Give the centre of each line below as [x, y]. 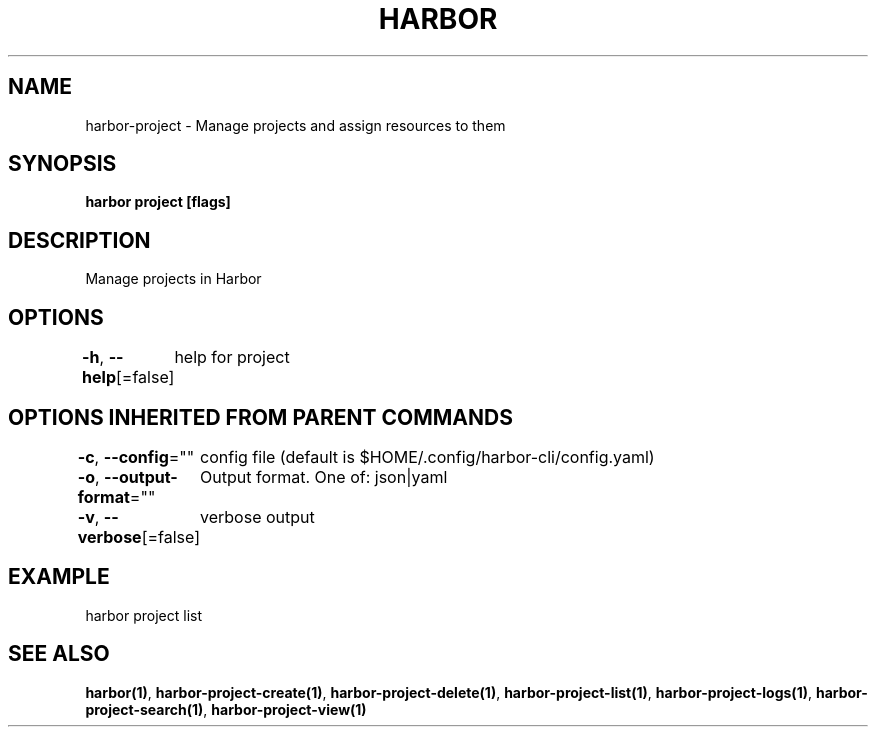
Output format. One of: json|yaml [324, 476]
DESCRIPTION [79, 240]
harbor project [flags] [158, 202]
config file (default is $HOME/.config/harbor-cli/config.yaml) [427, 456]
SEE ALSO [59, 654]
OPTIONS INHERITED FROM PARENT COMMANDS [260, 417]
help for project [232, 357]
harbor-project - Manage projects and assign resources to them [295, 125]
